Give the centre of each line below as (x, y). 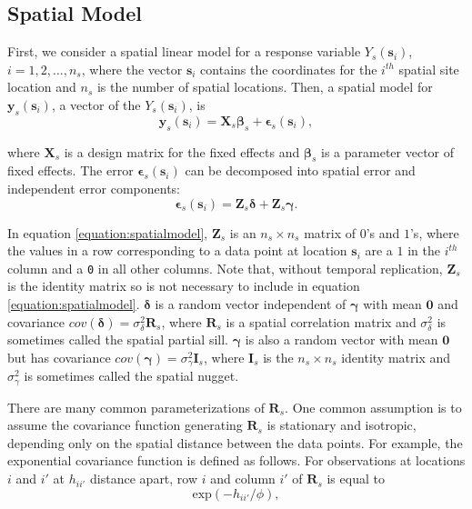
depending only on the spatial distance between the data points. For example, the (235, 442)
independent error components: (94, 188)
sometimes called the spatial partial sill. (118, 339)
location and (42, 87)
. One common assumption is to (373, 407)
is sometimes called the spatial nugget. (131, 376)
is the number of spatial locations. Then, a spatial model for (265, 87)
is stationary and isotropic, (341, 425)
